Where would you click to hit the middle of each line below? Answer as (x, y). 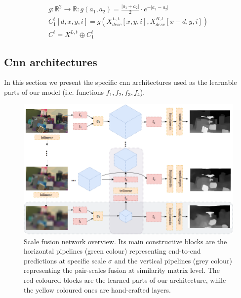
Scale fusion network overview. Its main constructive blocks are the (125, 241)
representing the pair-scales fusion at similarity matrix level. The (122, 270)
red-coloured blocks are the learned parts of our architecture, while (125, 279)
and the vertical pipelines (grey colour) (173, 260)
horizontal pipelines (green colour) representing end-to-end (112, 251)
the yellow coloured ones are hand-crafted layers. (97, 289)
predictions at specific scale (65, 260)
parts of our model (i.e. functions (54, 92)
